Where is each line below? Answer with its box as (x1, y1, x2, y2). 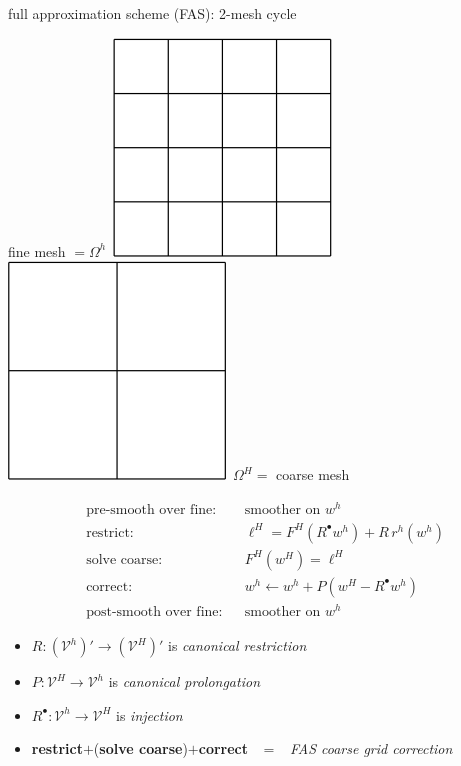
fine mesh (8, 240, 66, 261)
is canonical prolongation (108, 671, 260, 692)
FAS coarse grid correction (290, 738, 453, 759)
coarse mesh (276, 464, 350, 485)
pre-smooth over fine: (86, 502, 217, 517)
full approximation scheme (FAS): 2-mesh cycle (8, 3, 297, 23)
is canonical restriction (168, 635, 307, 656)
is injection (116, 704, 183, 725)
